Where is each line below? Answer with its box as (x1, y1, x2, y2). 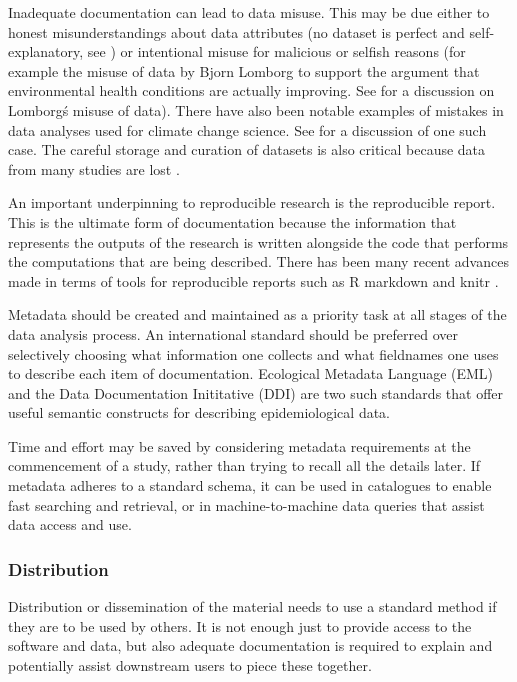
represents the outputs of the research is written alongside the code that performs (8, 231, 509, 252)
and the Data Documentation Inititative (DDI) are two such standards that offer (8, 382, 504, 403)
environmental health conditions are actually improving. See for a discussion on (8, 80, 495, 101)
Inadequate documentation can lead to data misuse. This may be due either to (8, 2, 490, 22)
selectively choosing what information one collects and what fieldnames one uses (8, 343, 499, 364)
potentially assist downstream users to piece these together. (8, 654, 372, 675)
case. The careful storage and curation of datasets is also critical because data (8, 139, 486, 160)
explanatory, (8, 41, 84, 62)
